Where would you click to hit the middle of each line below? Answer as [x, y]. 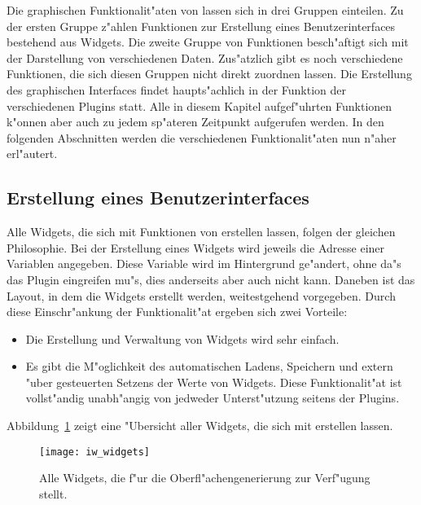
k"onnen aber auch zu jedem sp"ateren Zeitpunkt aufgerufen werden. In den [195, 122]
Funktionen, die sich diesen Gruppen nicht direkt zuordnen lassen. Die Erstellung [209, 74]
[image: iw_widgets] [95, 452]
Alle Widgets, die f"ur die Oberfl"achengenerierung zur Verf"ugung [205, 478]
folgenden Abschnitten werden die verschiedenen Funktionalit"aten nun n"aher [202, 137]
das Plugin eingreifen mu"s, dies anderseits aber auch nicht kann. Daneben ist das [211, 279]
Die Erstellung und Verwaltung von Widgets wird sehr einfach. [182, 338]
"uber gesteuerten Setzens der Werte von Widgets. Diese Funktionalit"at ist [214, 382]
